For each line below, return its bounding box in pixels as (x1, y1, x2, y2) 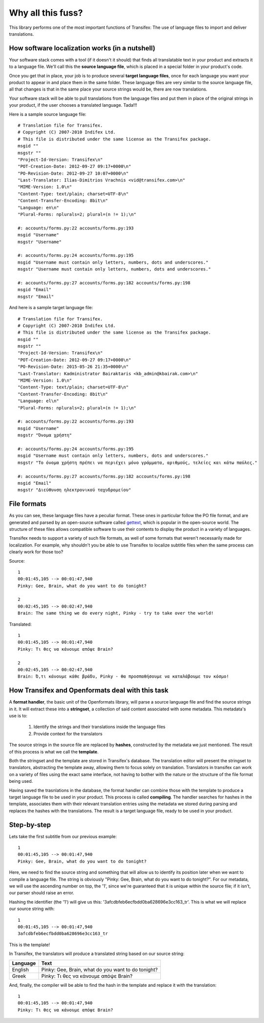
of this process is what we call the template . (9, 749, 99, 754)
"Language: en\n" (18, 205, 59, 210)
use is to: (9, 713, 28, 719)
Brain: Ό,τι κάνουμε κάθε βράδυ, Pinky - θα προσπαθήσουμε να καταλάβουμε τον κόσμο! (18, 674, 229, 680)
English (12, 966, 29, 973)
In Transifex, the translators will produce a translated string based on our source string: (9, 951, 185, 956)
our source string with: (9, 906, 55, 912)
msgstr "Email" (18, 294, 54, 299)
